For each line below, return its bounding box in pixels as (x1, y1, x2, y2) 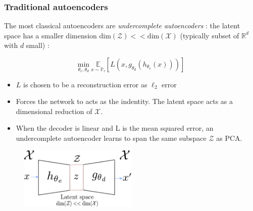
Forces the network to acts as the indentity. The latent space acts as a (16, 96, 233, 107)
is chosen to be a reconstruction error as (23, 79, 147, 89)
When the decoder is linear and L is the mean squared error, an (16, 123, 214, 133)
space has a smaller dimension (4, 30, 97, 40)
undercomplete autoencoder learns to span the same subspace (16, 133, 207, 143)
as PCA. (216, 133, 242, 143)
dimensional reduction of (16, 105, 92, 116)
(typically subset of (180, 30, 239, 40)
